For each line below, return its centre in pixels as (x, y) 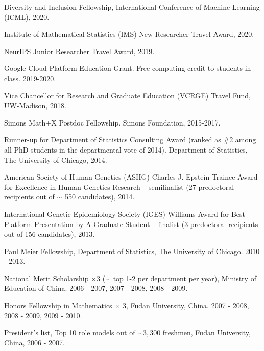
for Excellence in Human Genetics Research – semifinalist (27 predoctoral (119, 186)
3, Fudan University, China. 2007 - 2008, (186, 305)
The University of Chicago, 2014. (56, 159)
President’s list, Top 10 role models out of (70, 332)
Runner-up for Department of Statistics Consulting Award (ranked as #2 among (130, 140)
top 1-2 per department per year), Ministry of (185, 278)
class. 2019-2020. (30, 78)
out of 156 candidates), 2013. (50, 234)
